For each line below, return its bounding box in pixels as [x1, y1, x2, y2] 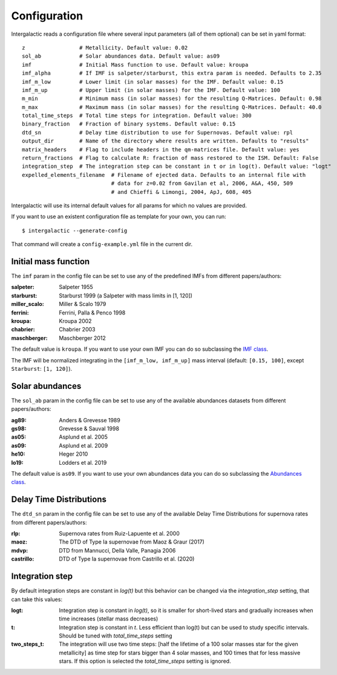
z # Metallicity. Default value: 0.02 [22, 44, 188, 51]
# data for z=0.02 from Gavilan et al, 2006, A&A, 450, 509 [111, 180, 293, 187]
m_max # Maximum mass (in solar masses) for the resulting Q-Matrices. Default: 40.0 [22, 104, 322, 110]
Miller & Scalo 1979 [59, 301, 106, 308]
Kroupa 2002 [59, 318, 92, 324]
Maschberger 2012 [59, 334, 106, 342]
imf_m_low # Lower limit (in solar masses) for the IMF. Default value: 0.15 [22, 78, 284, 85]
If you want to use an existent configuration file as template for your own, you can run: [11, 213, 226, 221]
